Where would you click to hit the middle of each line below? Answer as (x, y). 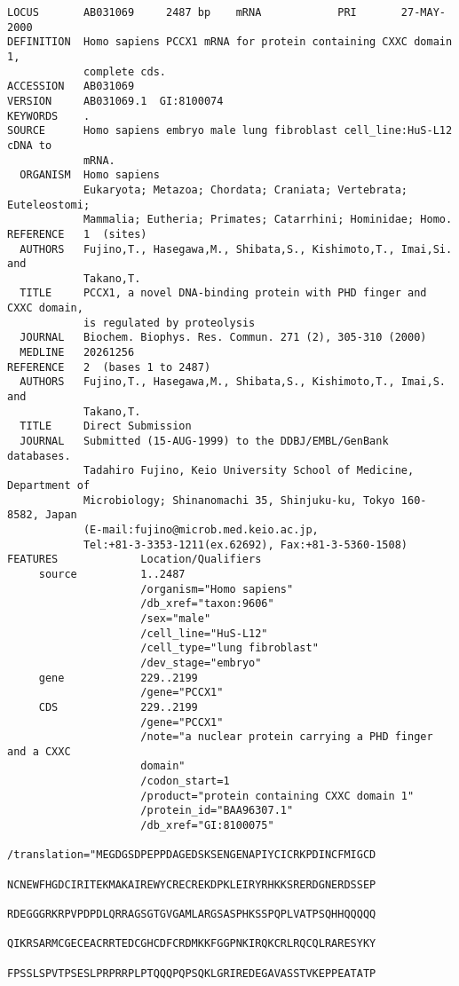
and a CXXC (39, 751)
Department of (49, 485)
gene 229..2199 (118, 678)
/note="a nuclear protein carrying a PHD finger (287, 737)
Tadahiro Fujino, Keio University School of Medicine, (249, 471)
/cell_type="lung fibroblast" (229, 648)
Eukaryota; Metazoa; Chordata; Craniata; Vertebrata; (245, 189)
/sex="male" (176, 618)
